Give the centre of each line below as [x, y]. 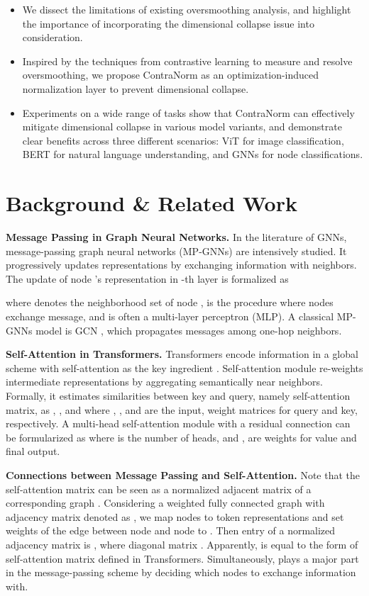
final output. [33, 451]
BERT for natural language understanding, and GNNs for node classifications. [193, 154]
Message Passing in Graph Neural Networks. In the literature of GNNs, [176, 237]
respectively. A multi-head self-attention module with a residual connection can [178, 423]
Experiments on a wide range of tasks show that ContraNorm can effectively [188, 112]
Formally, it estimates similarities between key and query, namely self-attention [178, 395]
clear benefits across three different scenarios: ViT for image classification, [183, 140]
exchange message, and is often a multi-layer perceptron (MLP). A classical [170, 316]
